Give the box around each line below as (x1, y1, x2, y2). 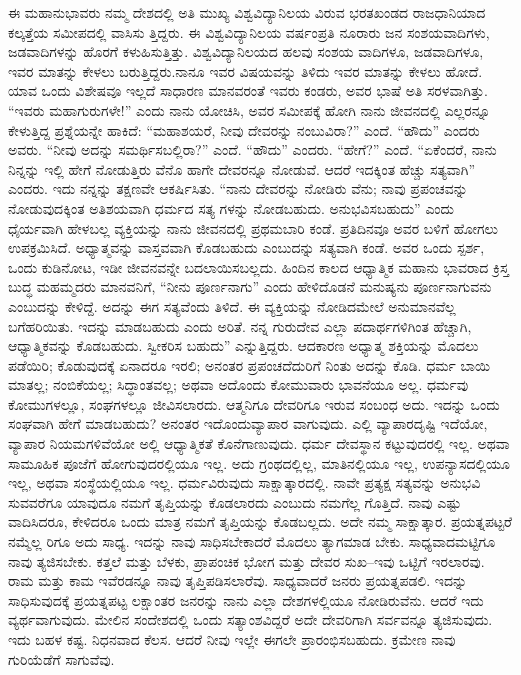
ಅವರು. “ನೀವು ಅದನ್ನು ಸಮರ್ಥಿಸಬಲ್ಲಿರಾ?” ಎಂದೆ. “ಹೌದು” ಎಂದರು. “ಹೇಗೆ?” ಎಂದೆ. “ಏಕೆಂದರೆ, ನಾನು (8, 139, 497, 160)
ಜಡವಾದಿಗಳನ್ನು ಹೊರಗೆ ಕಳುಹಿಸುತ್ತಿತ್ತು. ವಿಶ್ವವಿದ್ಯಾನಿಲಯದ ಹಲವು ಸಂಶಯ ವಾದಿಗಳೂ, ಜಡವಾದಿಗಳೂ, (8, 41, 484, 62)
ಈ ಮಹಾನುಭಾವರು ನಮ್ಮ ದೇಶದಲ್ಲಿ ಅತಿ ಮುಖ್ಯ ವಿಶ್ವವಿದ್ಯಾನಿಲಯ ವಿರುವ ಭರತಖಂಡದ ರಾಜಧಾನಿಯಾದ (8, 2, 486, 22)
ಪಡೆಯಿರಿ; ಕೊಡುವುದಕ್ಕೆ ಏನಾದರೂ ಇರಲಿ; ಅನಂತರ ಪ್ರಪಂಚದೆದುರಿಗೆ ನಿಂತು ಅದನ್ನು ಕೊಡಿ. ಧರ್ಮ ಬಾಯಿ (8, 354, 490, 375)
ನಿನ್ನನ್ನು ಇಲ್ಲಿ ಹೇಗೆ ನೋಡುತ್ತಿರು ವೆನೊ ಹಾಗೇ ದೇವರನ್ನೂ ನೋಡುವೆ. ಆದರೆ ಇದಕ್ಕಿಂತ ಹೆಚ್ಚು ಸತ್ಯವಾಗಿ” (8, 158, 476, 179)
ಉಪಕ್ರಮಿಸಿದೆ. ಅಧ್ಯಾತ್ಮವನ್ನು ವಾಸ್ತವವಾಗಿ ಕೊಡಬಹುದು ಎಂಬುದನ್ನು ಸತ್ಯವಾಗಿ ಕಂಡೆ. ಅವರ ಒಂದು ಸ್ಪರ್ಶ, (8, 237, 485, 258)
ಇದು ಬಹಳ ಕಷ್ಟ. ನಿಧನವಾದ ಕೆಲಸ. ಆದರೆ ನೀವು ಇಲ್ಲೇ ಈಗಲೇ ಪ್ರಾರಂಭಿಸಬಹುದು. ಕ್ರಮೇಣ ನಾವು (8, 629, 456, 649)
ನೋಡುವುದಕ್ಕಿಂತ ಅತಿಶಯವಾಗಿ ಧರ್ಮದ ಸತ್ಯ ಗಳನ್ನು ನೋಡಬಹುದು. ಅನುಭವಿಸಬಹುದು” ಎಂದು (8, 197, 455, 218)
